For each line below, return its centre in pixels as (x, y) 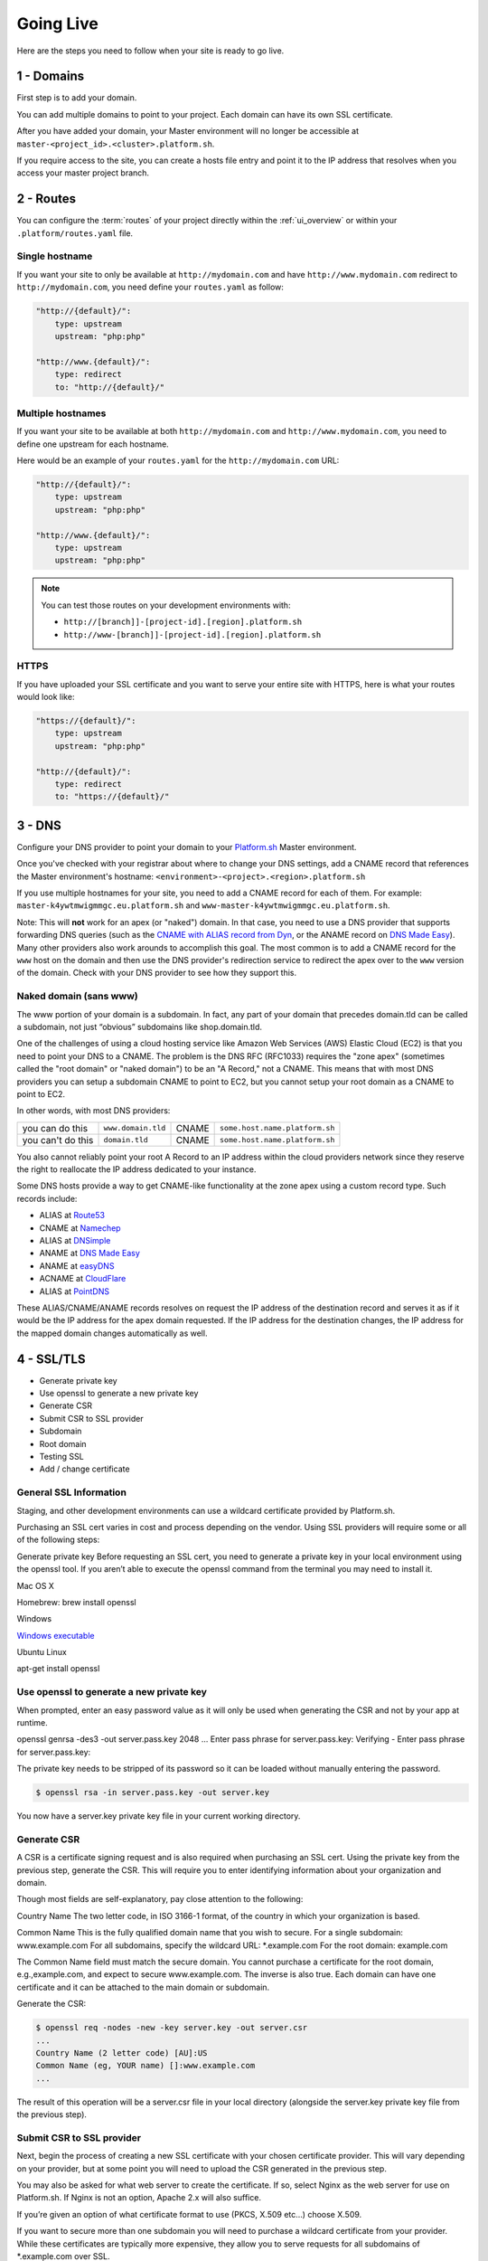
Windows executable (56, 1635)
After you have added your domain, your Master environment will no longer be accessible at (188, 131)
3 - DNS (39, 825)
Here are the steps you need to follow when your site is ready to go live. (150, 51)
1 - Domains (51, 76)
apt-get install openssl (58, 1669)
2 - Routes (47, 199)
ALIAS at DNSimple (75, 1241)
